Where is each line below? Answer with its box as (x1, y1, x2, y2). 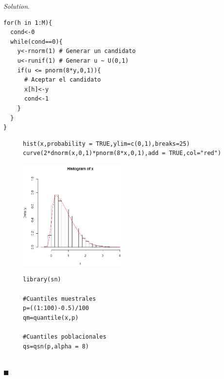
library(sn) (23, 276, 61, 283)
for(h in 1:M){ (3, 19, 52, 26)
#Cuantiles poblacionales (23, 333, 106, 340)
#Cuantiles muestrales (23, 295, 96, 302)
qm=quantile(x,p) (23, 314, 79, 321)
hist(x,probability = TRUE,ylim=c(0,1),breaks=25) (23, 140, 190, 147)
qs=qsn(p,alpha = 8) (23, 343, 89, 350)
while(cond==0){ (10, 38, 63, 45)
